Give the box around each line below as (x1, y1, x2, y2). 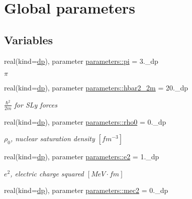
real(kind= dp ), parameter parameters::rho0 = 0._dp (4, 116, 166, 127)
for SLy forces (14, 99, 57, 110)
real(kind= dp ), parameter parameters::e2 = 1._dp (4, 151, 159, 162)
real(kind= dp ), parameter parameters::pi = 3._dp (4, 55, 158, 66)
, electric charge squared (10, 168, 84, 178)
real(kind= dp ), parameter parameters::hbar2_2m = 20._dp (4, 82, 188, 93)
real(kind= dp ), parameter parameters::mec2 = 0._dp (4, 185, 168, 195)
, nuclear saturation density (10, 133, 95, 144)
